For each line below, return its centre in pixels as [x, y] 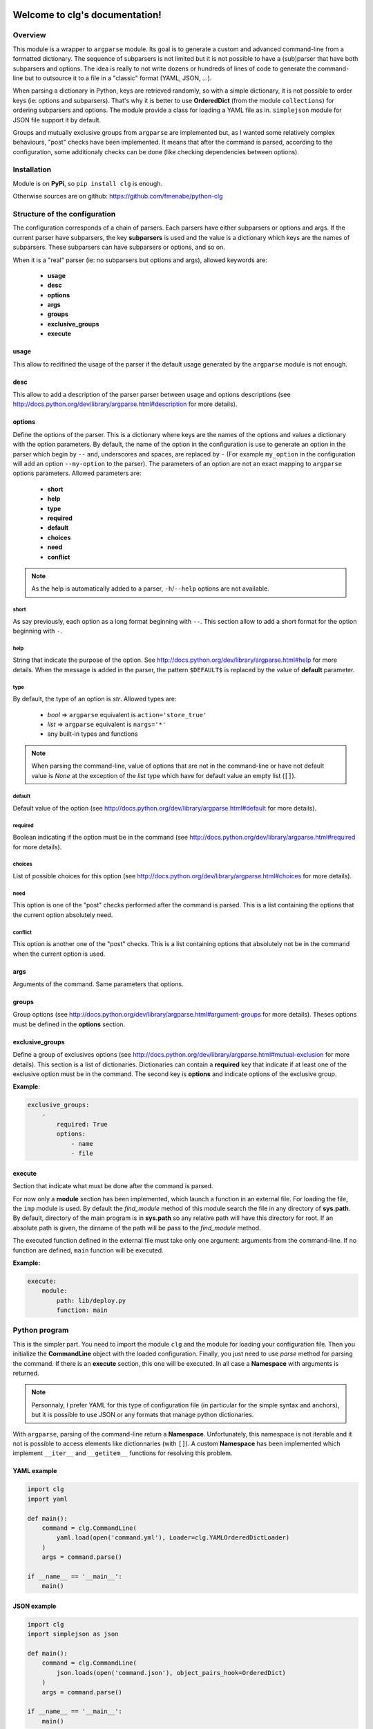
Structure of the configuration [64, 214]
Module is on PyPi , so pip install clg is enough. [87, 183]
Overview [29, 35]
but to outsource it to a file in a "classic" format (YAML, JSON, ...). [118, 78]
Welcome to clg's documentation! [87, 15]
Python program [41, 1330]
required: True [82, 1125]
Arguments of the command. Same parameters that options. [98, 984]
